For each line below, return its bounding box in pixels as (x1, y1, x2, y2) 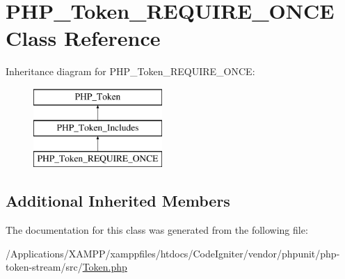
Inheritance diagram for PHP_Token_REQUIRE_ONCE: (6, 64, 255, 79)
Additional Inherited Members (6, 190, 230, 212)
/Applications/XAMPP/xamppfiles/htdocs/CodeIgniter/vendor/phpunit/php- (6, 246, 340, 260)
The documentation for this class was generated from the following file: (6, 223, 308, 237)
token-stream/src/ (6, 260, 83, 274)
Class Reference (6, 24, 161, 52)
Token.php (82, 260, 127, 274)
